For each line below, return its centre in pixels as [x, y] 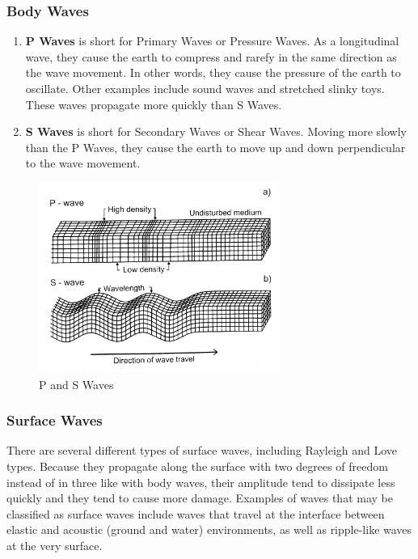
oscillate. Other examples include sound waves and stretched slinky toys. [205, 88]
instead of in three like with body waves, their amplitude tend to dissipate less [201, 482]
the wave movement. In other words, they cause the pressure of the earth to [213, 72]
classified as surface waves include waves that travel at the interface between [196, 513]
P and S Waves [76, 384]
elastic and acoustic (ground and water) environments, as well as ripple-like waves [209, 529]
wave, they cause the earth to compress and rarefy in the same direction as [211, 56]
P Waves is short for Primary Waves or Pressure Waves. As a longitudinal [212, 41]
